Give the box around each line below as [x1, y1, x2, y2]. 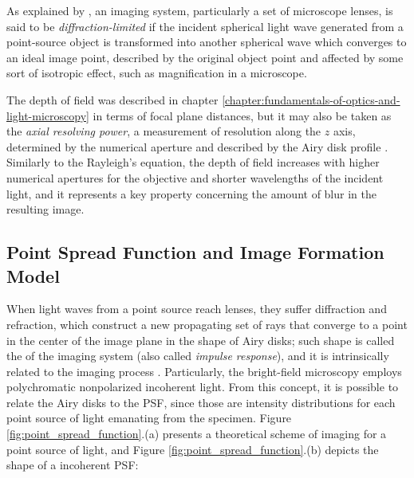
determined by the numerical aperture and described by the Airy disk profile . [6, 138, 388, 155]
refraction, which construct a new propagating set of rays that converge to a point [6, 315, 408, 332]
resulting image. [6, 201, 85, 217]
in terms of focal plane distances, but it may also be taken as [93, 107, 392, 123]
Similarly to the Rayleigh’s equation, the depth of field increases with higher [6, 154, 380, 170]
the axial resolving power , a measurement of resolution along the [6, 123, 321, 139]
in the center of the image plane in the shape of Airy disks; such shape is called [6, 331, 395, 348]
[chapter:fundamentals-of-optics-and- [222, 91, 400, 108]
